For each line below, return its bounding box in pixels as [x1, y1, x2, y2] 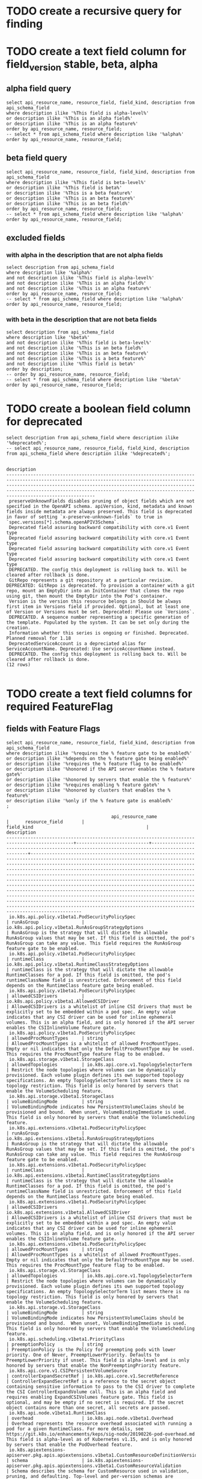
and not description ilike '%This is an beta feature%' [6, 350, 149, 356]
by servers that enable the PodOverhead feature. [6, 1442, 133, 1448]
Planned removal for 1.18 [6, 635, 71, 641]
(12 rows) [6, 662, 31, 668]
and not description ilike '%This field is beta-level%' [6, 340, 152, 346]
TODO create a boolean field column [6, 402, 191, 416]
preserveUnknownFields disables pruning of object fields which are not [8, 498, 195, 504]
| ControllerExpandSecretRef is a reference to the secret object [6, 1378, 176, 1384]
